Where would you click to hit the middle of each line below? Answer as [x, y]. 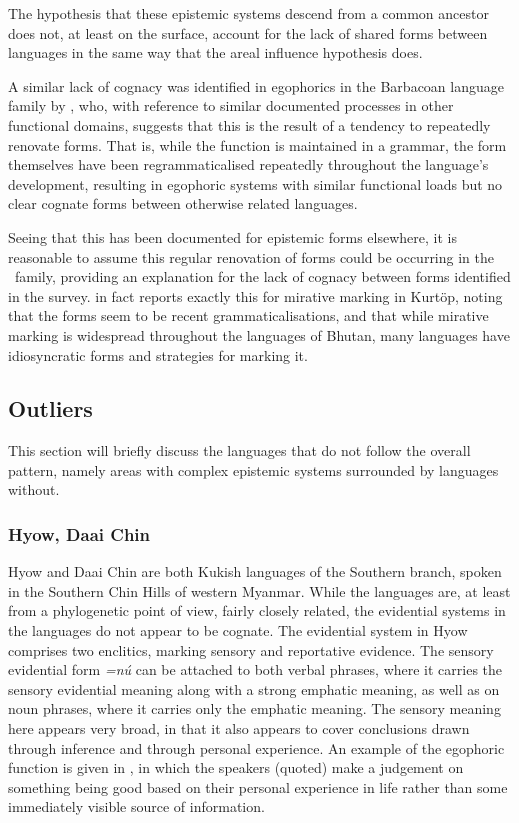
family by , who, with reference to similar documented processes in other [231, 105]
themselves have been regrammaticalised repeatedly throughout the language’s [248, 164]
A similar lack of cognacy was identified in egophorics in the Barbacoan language [256, 85]
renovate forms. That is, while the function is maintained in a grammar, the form [257, 144]
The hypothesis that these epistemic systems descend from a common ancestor [248, 13]
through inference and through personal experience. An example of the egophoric [256, 747]
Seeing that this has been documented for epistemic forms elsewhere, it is [232, 236]
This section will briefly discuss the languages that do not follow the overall [239, 450]
